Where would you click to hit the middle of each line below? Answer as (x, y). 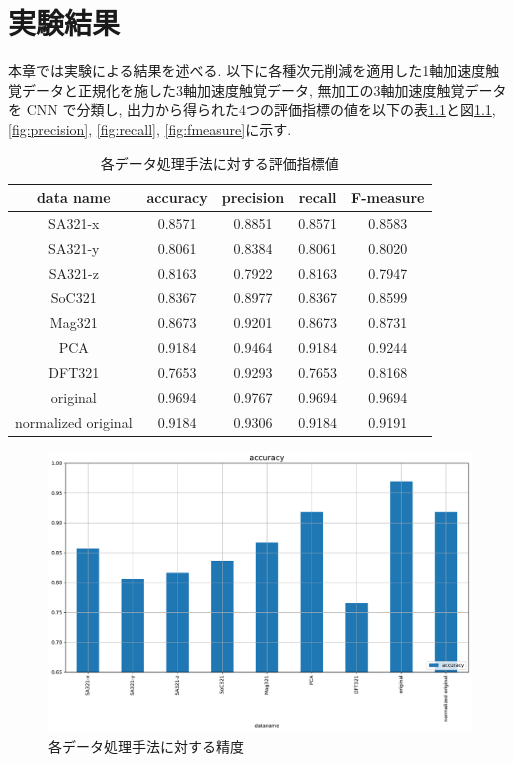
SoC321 (73, 297)
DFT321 (74, 372)
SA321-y (74, 247)
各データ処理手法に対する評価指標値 (219, 162)
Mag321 (73, 322)
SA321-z (73, 272)
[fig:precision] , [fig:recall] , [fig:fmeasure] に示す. (150, 128)
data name (73, 197)
